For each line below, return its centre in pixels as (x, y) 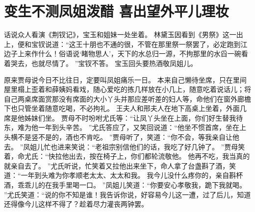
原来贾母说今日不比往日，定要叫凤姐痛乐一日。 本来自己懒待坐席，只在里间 (125, 79)
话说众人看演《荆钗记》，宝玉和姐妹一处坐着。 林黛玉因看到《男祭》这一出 (124, 34)
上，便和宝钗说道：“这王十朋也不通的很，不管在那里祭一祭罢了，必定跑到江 (126, 44)
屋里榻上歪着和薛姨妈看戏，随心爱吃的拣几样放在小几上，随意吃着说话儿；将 (127, 89)
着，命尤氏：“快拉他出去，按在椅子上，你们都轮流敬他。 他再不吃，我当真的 (127, 156)
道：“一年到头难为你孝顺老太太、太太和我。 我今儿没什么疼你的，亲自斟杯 (124, 175)
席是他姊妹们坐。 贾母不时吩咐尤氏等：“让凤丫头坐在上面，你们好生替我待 (124, 117)
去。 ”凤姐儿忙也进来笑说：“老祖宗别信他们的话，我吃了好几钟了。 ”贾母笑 (125, 146)
